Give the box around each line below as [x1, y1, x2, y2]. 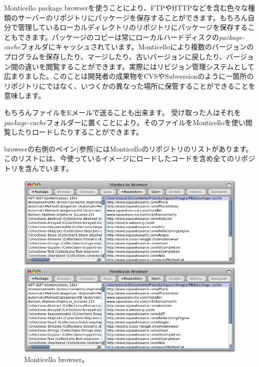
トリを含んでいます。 [4, 163, 73, 173]
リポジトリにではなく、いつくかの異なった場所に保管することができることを [4, 80, 256, 91]
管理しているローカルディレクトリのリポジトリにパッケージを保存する [17, 22, 248, 32]
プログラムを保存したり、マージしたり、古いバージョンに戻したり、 [4, 51, 227, 61]
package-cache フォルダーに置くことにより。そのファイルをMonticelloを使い [4, 117, 246, 127]
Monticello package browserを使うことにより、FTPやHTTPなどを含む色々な [4, 2, 248, 12]
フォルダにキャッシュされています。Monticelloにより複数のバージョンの [20, 41, 254, 52]
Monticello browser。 [24, 354, 89, 365]
